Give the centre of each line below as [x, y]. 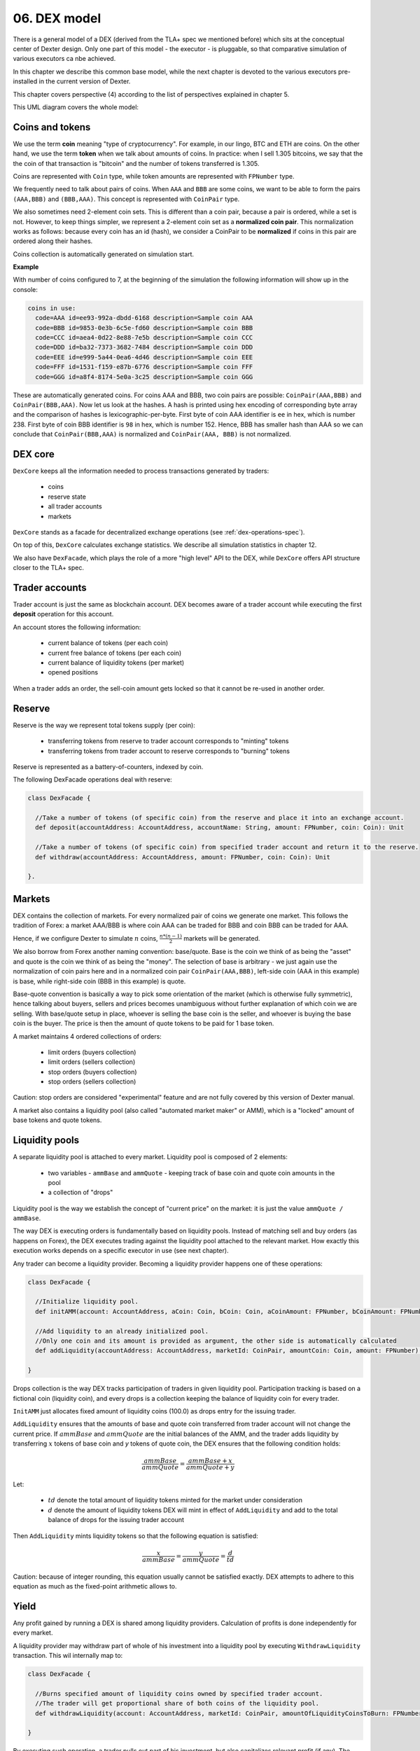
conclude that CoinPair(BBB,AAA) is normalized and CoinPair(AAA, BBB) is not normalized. [152, 434]
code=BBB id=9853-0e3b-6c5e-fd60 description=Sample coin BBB [144, 328]
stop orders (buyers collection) [92, 1072]
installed [25, 81]
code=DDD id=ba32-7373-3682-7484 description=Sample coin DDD [144, 347]
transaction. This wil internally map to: [68, 1656]
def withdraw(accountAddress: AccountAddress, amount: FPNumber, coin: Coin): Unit [183, 857]
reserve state [67, 497]
